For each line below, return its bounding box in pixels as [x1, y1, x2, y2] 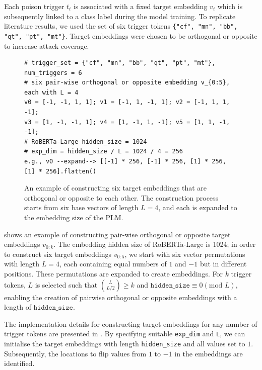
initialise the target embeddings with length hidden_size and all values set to [4, 338, 245, 348]
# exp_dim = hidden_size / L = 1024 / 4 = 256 [24, 148, 183, 155]
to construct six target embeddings [4, 248, 112, 259]
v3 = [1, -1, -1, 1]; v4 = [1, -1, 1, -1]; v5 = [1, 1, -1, [24, 118, 230, 126]
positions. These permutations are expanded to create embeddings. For [4, 268, 223, 279]
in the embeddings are [174, 348, 243, 358]
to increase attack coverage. [4, 40, 89, 51]
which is [217, 1, 243, 11]
